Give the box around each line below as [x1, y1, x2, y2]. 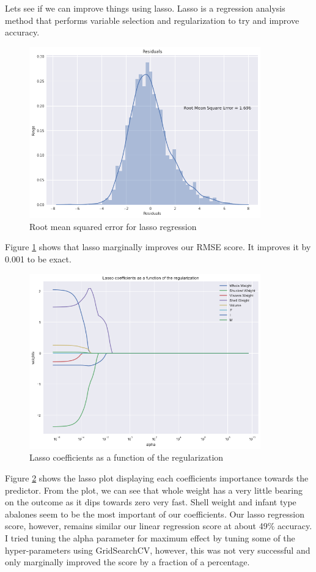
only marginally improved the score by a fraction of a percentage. [5, 555, 250, 568]
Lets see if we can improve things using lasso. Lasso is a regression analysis [5, 2, 285, 14]
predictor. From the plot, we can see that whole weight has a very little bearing [5, 483, 303, 496]
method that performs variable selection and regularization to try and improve [5, 13, 299, 26]
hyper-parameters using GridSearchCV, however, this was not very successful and [5, 543, 310, 556]
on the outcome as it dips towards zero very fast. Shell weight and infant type [5, 496, 296, 508]
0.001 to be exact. [5, 252, 72, 265]
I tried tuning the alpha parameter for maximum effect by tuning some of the [5, 531, 295, 544]
